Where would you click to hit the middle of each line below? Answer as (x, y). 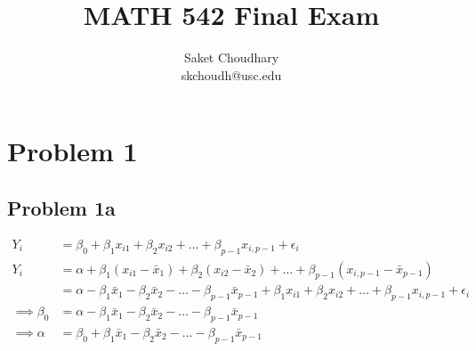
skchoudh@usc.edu (231, 74)
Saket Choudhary (231, 57)
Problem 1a (61, 207)
